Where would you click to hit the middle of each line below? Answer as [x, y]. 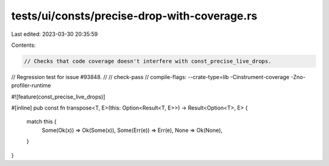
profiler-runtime [31, 86]
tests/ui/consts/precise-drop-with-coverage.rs [134, 16]
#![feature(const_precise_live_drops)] [58, 97]
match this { [42, 122]
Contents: [23, 45]
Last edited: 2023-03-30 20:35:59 [55, 34]
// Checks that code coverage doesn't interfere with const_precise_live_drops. [148, 61]
